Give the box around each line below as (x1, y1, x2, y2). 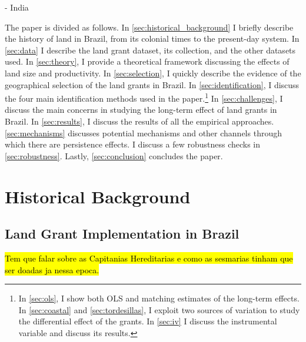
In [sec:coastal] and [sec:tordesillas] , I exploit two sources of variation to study (18, 303, 300, 316)
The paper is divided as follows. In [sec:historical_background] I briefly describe (5, 21, 294, 33)
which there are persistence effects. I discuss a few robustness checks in (5, 138, 261, 150)
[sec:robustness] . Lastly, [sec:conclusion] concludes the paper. (5, 149, 223, 162)
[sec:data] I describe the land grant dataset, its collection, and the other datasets (5, 43, 296, 56)
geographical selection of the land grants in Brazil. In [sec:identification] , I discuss (5, 78, 300, 90)
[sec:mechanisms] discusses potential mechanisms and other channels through (5, 126, 282, 139)
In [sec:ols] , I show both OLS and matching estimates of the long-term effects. (18, 292, 300, 304)
